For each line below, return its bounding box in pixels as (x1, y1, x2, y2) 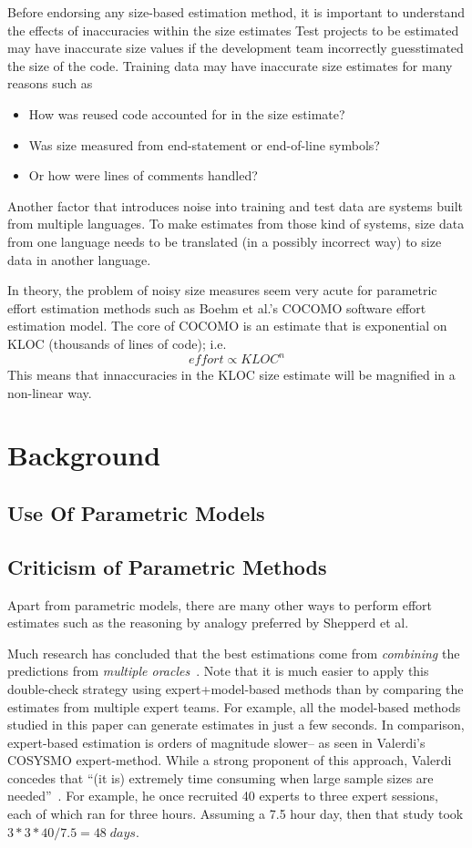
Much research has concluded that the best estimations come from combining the (7, 643, 460, 662)
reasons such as (7, 74, 93, 93)
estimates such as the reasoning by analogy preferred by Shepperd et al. (7, 613, 409, 632)
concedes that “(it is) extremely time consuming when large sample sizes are (7, 768, 434, 787)
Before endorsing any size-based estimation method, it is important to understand (7, 3, 466, 21)
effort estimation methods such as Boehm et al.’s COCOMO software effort (7, 298, 426, 317)
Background (7, 436, 161, 474)
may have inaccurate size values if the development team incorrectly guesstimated (7, 38, 464, 57)
